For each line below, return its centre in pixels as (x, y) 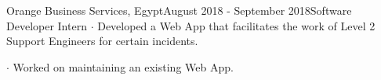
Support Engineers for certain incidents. (102, 41)
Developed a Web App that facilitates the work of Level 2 (236, 25)
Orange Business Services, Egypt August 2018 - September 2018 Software (179, 10)
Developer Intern (47, 25)
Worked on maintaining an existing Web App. (123, 66)
